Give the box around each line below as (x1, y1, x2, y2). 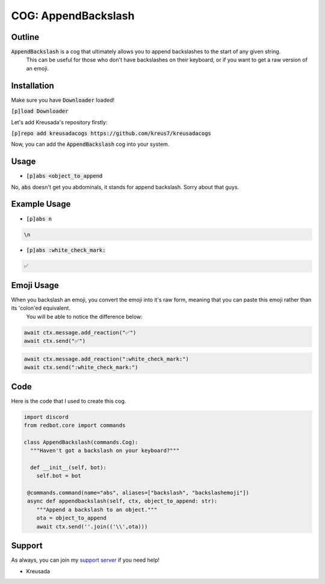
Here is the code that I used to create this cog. (11, 397, 126, 404)
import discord (23, 413, 69, 420)
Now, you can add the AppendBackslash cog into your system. (11, 140, 170, 148)
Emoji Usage (11, 280, 60, 290)
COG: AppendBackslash (11, 9, 135, 22)
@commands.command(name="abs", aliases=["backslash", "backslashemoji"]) (27, 489, 250, 497)
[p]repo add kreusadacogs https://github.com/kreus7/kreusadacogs (11, 130, 212, 137)
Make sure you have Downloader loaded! (11, 96, 114, 104)
